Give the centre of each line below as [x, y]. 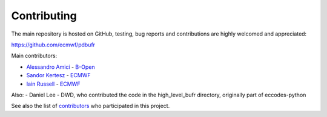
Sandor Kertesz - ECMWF [58, 75]
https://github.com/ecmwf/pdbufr [53, 45]
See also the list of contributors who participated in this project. [91, 106]
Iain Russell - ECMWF [53, 84]
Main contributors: [34, 56]
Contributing [44, 16]
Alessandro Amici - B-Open [61, 67]
